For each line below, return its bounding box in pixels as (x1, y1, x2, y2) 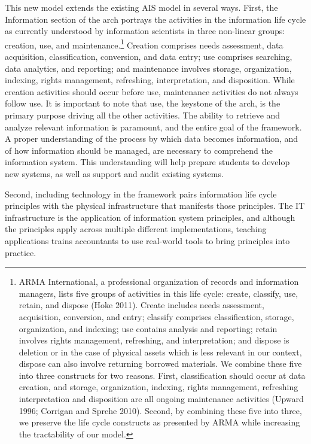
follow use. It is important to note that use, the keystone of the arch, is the (5, 97, 280, 110)
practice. (5, 246, 36, 259)
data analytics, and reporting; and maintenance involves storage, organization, (5, 62, 292, 74)
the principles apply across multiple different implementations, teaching (5, 223, 267, 235)
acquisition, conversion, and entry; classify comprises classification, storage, (19, 310, 294, 323)
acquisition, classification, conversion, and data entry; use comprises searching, (5, 50, 292, 63)
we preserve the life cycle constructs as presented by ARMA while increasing (19, 416, 300, 428)
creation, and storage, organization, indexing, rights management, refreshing (19, 381, 298, 393)
